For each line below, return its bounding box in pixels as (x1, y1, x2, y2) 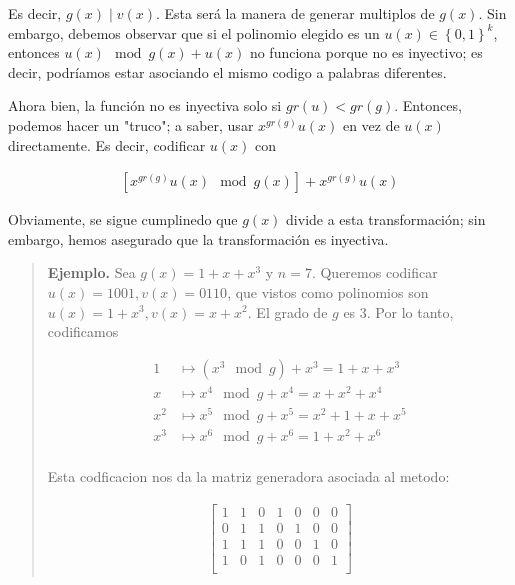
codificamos (47, 321, 119, 342)
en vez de (342, 114, 400, 135)
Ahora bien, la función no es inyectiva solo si (8, 95, 282, 116)
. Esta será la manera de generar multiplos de (155, 3, 435, 23)
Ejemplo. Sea (47, 262, 136, 283)
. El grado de (247, 301, 328, 322)
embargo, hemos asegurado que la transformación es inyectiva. (8, 228, 389, 249)
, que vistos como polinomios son (227, 281, 429, 302)
